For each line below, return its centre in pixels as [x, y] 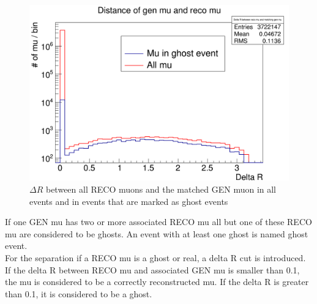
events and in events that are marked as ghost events [129, 201]
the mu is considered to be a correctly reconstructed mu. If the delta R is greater [157, 282]
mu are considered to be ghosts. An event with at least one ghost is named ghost [157, 233]
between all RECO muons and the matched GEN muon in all [161, 189]
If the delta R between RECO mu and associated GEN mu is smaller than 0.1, [152, 269]
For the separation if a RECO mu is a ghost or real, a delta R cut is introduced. [155, 257]
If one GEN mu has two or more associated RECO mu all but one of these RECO [158, 222]
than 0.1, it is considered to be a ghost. [79, 293]
